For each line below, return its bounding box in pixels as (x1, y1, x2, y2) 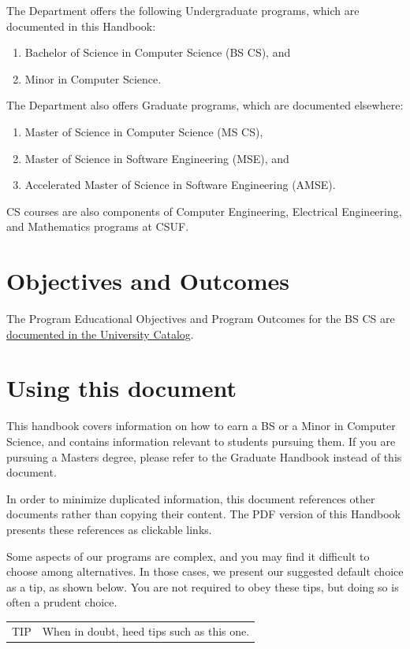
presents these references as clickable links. (6, 521, 212, 537)
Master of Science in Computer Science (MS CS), (24, 123, 263, 139)
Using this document (6, 372, 237, 404)
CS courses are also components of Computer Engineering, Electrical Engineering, (6, 202, 402, 219)
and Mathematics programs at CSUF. (6, 218, 189, 235)
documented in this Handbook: (6, 17, 156, 34)
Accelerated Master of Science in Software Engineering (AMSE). (24, 176, 336, 193)
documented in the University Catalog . (6, 325, 194, 342)
